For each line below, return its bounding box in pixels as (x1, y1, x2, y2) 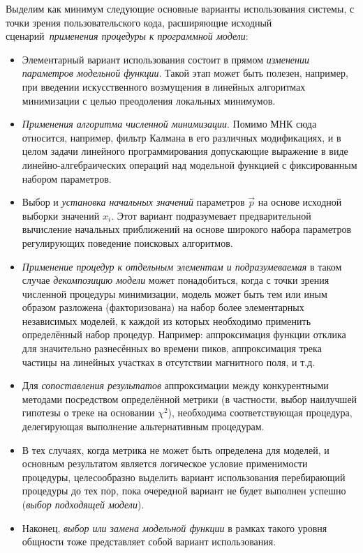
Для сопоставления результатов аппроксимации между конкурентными (22, 378, 329, 393)
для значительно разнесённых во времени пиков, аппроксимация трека (22, 341, 322, 356)
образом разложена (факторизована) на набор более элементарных (22, 300, 304, 315)
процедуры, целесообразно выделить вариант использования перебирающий (22, 469, 346, 484)
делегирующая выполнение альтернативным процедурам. (22, 419, 265, 434)
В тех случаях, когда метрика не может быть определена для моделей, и (22, 442, 329, 457)
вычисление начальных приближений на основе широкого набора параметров (22, 222, 351, 236)
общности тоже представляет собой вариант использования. (22, 534, 276, 549)
